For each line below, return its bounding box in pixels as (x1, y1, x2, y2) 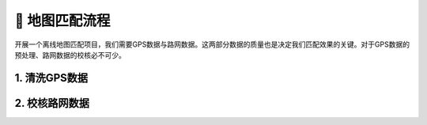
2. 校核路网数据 (14, 96, 90, 110)
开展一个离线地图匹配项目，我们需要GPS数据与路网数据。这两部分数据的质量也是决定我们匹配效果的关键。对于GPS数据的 (14, 40, 410, 49)
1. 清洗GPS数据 (14, 71, 89, 85)
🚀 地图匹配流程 (14, 12, 111, 29)
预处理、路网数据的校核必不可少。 (14, 50, 126, 59)
